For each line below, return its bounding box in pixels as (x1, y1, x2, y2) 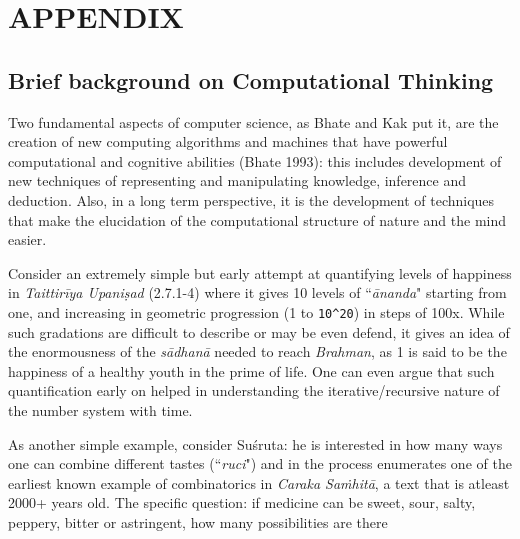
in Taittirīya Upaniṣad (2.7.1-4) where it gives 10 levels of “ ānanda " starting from (8, 282, 507, 303)
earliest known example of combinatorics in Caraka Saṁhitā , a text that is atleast (8, 472, 510, 493)
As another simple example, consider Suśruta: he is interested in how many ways (8, 433, 503, 454)
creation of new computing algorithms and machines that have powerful (8, 131, 448, 152)
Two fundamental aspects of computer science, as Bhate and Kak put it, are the (8, 111, 499, 132)
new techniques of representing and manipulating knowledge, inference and (8, 170, 467, 191)
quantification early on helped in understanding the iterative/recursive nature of (8, 380, 500, 401)
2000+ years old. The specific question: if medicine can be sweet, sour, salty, (8, 492, 476, 513)
